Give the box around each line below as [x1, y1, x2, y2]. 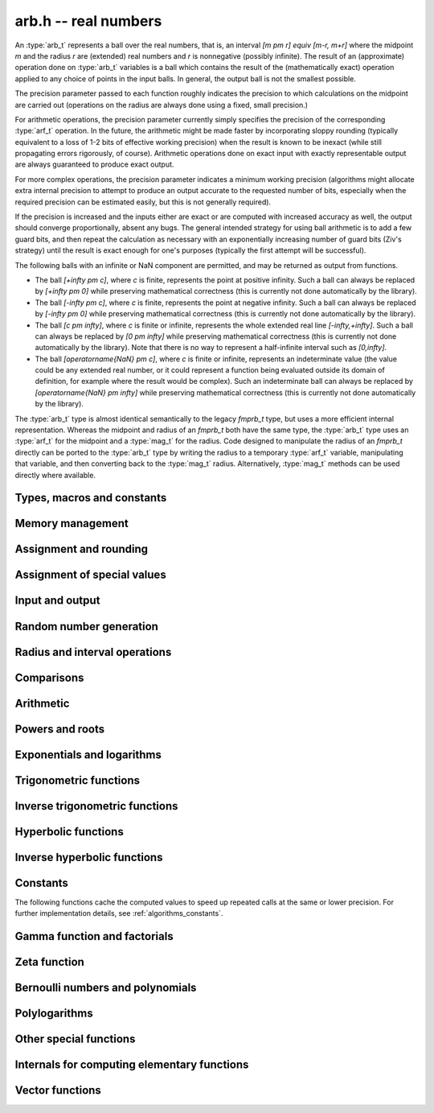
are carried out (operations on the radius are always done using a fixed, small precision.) [14, 100, 309, 109]
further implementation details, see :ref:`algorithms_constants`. [14, 909, 223, 918]
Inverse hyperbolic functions [14, 850, 163, 864]
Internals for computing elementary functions [14, 1058, 249, 1072]
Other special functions [14, 1033, 136, 1046]
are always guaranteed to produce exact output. [14, 159, 174, 169]
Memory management [14, 517, 129, 530]
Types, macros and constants [14, 491, 167, 505]
